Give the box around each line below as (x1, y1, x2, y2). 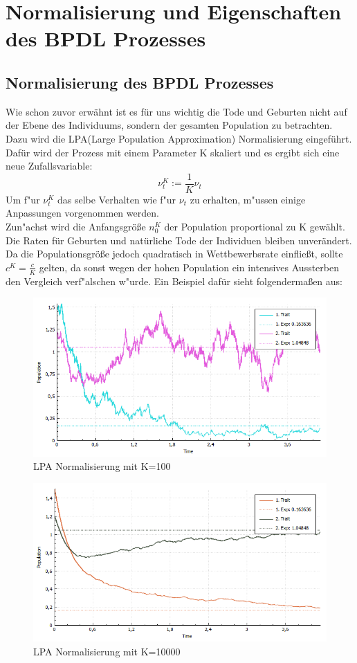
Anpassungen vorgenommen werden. (6, 206, 159, 220)
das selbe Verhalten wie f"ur (57, 192, 176, 206)
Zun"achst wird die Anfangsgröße (6, 219, 146, 233)
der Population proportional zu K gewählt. (164, 219, 345, 233)
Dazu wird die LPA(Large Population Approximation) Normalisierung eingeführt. (6, 131, 352, 145)
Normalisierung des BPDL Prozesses (6, 71, 274, 93)
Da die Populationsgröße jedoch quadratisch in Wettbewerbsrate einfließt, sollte (6, 246, 343, 261)
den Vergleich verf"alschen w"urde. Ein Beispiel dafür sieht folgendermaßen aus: (6, 273, 342, 288)
